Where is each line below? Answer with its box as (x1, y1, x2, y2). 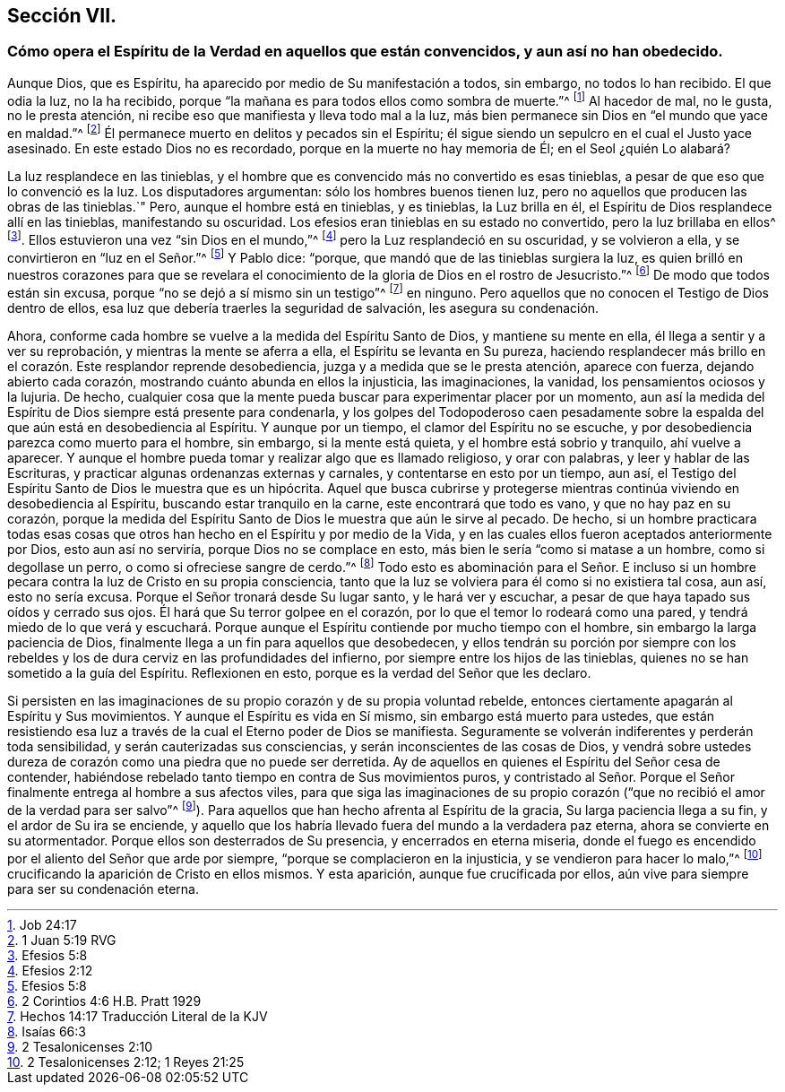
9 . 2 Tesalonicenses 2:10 (7, 1038, 152, 1054)
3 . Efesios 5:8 (7, 947, 88, 963)
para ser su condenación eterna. (7, 880, 199, 897)
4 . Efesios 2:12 (7, 962, 93, 978)
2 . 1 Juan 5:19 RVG (7, 932, 116, 948)
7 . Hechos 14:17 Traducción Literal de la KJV (7, 1008, 268, 1024)
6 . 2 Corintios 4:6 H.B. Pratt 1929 (7, 992, 202, 1009)
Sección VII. (7, 4, 117, 27)
